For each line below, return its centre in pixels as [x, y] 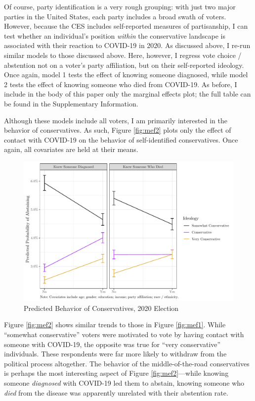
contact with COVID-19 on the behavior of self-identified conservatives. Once [121, 139]
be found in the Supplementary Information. [71, 103]
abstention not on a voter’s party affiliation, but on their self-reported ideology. [124, 65]
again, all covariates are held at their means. [71, 149]
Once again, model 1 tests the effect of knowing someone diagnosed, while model [126, 75]
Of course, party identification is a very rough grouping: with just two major [120, 6]
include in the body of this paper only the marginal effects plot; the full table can [127, 94]
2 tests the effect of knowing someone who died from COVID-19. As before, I [121, 84]
